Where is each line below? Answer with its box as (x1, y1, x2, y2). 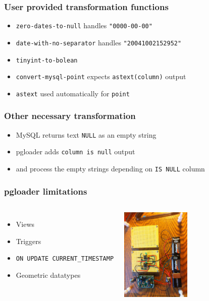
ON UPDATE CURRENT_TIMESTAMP (16, 255, 114, 263)
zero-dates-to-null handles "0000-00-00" (16, 20, 152, 31)
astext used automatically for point (16, 88, 130, 98)
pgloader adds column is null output (16, 146, 135, 157)
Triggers (16, 235, 41, 246)
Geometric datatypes (16, 269, 81, 280)
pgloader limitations (4, 185, 87, 197)
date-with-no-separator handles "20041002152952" (16, 37, 182, 47)
